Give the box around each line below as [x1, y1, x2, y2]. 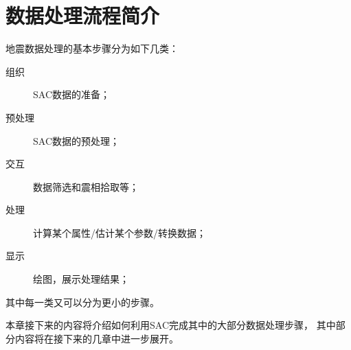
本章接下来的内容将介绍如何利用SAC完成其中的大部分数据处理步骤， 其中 [5, 318, 336, 332]
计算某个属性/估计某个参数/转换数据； [33, 225, 206, 240]
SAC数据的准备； [33, 87, 110, 102]
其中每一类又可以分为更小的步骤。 [5, 294, 159, 309]
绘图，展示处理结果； [33, 272, 129, 286]
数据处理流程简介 [5, 1, 160, 30]
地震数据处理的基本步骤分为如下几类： [5, 41, 179, 56]
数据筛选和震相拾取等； [33, 179, 139, 194]
